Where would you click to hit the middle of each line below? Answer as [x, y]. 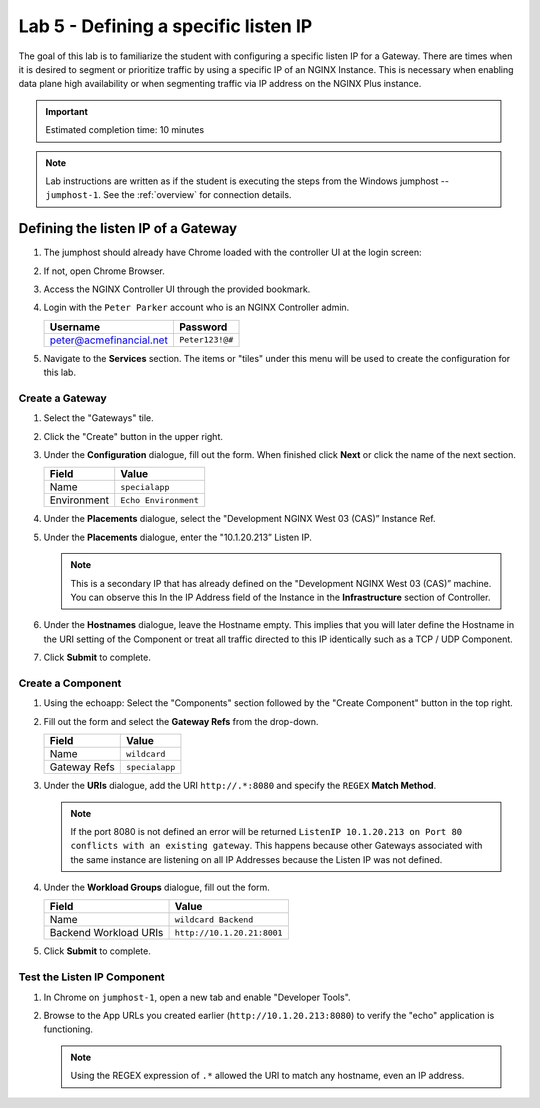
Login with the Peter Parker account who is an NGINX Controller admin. [196, 307]
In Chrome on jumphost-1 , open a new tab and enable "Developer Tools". [197, 997]
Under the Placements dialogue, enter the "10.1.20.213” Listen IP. [177, 537]
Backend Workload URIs [106, 933]
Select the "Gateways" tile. [98, 418]
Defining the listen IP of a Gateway [128, 228]
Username [74, 327]
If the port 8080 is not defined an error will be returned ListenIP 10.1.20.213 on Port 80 [266, 831]
